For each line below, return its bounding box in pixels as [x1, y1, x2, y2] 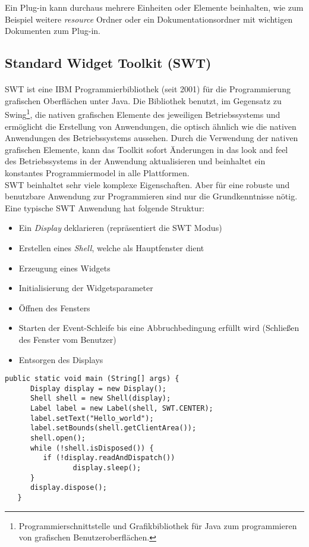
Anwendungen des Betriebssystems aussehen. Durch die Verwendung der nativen [5, 132, 298, 144]
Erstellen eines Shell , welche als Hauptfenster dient [18, 241, 204, 254]
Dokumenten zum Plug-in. [5, 24, 101, 37]
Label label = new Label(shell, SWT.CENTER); [30, 404, 213, 413]
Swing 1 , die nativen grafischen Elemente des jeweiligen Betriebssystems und [5, 107, 280, 120]
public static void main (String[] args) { [5, 374, 179, 383]
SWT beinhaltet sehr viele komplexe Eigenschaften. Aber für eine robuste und [5, 178, 290, 190]
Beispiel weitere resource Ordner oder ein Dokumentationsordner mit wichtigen [5, 12, 293, 25]
